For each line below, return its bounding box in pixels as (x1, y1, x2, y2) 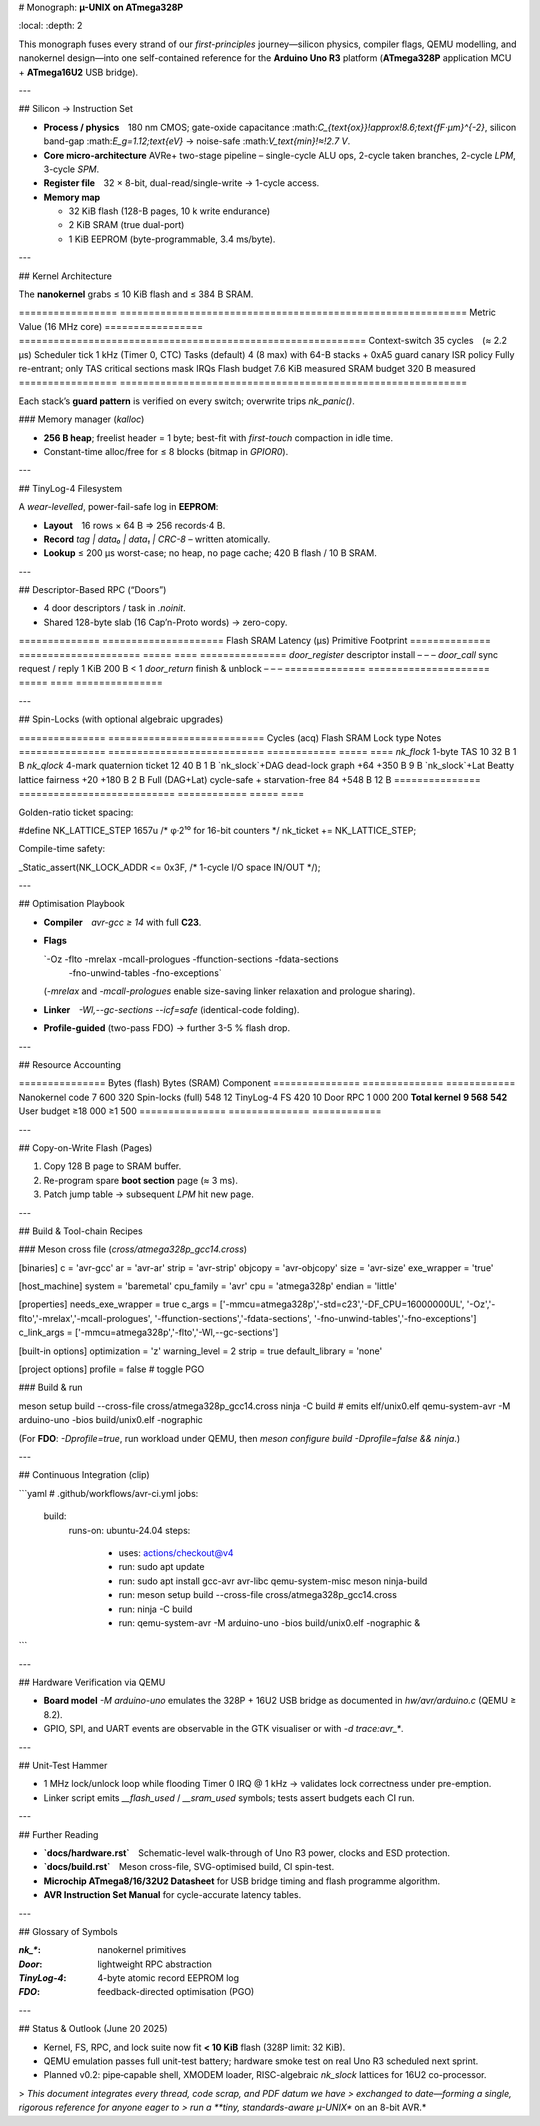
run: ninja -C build (118, 1603, 193, 1615)
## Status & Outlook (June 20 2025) (18, 2023, 169, 2035)
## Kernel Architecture (18, 270, 112, 282)
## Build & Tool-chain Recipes (18, 1225, 144, 1237)
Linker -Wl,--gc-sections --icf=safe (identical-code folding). (43, 1003, 300, 1015)
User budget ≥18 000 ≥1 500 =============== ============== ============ (18, 1105, 382, 1117)
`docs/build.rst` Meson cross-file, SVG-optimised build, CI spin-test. (43, 1861, 335, 1873)
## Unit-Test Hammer (18, 1760, 108, 1772)
